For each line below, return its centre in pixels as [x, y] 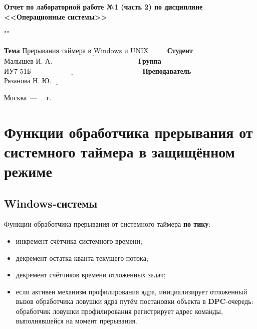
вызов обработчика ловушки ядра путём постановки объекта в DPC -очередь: [135, 301]
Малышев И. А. [28, 62]
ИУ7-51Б [18, 71]
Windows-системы [51, 203]
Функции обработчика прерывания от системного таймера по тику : [107, 224]
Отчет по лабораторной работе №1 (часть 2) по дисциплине [103, 7]
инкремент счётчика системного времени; [79, 240]
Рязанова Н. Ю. [28, 81]
